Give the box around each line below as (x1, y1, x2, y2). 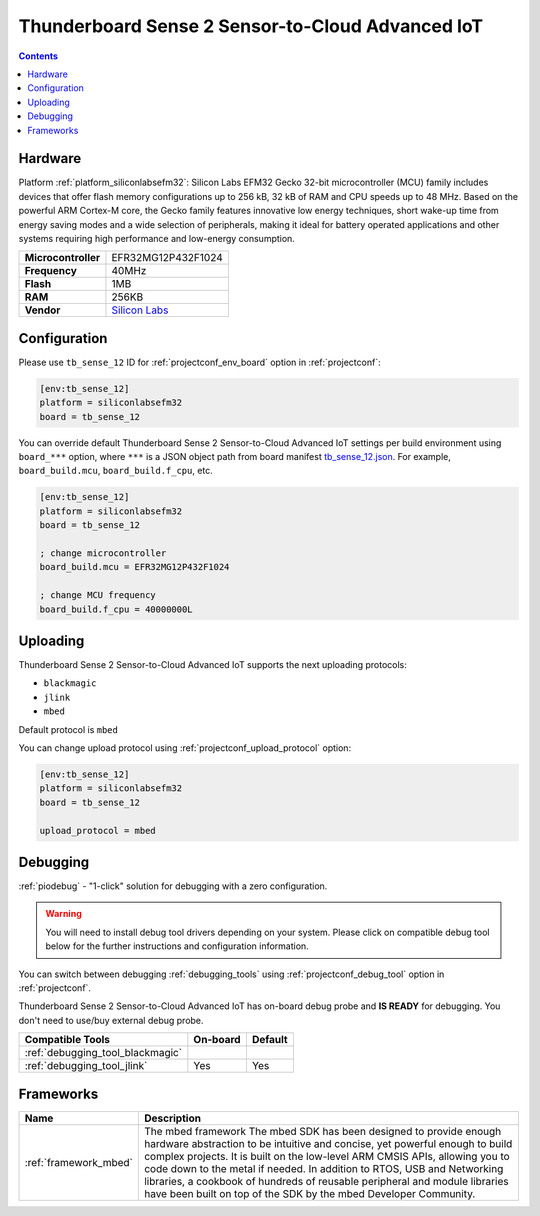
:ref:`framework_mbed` (24, 1155, 134, 1169)
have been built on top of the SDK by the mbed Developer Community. (143, 1186, 476, 1200)
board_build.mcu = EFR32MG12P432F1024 (39, 561, 230, 573)
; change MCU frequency (39, 590, 157, 601)
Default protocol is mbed (18, 723, 119, 735)
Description (143, 1111, 202, 1125)
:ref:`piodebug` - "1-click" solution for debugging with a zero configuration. (18, 880, 328, 892)
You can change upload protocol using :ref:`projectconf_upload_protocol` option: (18, 741, 352, 754)
